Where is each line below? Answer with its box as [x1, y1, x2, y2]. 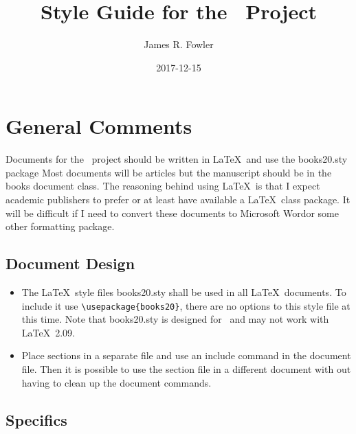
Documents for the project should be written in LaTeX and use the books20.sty [5, 152, 348, 166]
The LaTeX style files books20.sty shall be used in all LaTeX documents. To [21, 285, 346, 299]
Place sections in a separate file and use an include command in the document [21, 348, 351, 363]
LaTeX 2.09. [21, 325, 75, 339]
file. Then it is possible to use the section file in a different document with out [21, 362, 351, 376]
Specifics [5, 409, 67, 430]
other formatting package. [5, 219, 115, 233]
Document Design [5, 253, 135, 274]
